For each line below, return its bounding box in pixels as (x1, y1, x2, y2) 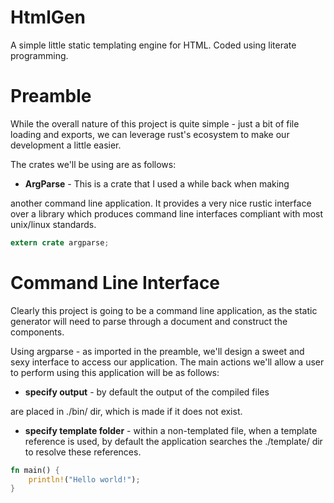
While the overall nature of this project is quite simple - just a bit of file (10, 117, 300, 130)
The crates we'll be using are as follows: (10, 158, 177, 170)
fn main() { (10, 465, 60, 475)
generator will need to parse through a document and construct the (10, 315, 288, 327)
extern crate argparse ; (10, 237, 110, 248)
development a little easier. (10, 139, 122, 151)
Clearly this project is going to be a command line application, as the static (10, 304, 318, 316)
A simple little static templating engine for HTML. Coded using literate (10, 39, 297, 51)
